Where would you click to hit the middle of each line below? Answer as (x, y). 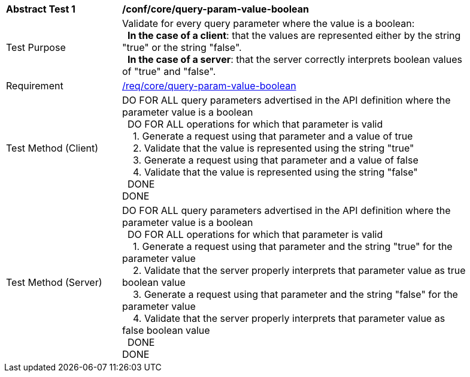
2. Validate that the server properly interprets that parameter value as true (299, 270)
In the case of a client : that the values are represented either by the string (294, 35)
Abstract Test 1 (41, 9)
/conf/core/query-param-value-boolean (216, 9)
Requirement (35, 86)
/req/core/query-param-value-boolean (209, 86)
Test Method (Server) (54, 282)
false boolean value (166, 330)
